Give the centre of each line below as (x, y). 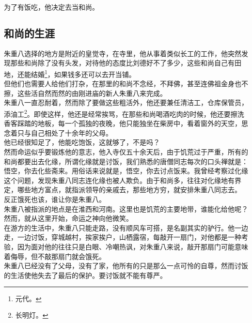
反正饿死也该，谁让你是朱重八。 (55, 199)
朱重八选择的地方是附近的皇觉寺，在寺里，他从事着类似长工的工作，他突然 (123, 53)
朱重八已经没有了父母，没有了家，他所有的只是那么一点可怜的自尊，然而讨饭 (126, 266)
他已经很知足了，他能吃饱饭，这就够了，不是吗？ (82, 142)
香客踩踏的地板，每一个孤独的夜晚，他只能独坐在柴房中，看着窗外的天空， (123, 123)
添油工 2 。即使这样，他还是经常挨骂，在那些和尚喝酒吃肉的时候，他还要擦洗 (124, 113)
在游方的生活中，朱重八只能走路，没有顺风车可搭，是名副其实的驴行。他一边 (126, 227)
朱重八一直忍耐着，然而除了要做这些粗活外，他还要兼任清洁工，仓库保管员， (126, 102)
